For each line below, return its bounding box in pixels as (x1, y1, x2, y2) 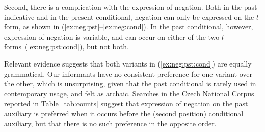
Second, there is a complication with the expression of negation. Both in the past (4, 2, 257, 12)
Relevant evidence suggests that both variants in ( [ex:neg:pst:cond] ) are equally (4, 58, 252, 69)
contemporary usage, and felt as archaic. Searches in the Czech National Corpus (4, 88, 254, 98)
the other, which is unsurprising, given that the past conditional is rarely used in (4, 78, 256, 89)
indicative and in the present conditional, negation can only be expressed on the (4, 11, 254, 22)
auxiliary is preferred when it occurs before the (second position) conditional (4, 108, 244, 118)
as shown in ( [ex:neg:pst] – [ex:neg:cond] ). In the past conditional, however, (22, 21, 253, 32)
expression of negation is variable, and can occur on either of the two (4, 31, 220, 42)
